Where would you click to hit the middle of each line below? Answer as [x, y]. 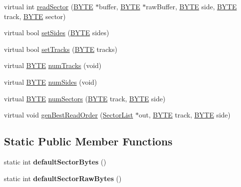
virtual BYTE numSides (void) [51, 82]
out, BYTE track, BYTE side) [185, 115]
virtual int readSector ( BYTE [49, 6]
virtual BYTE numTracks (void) [53, 65]
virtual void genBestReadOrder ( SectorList [69, 115]
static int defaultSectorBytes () [55, 161]
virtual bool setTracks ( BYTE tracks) [61, 49]
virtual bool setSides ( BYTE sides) [57, 33]
